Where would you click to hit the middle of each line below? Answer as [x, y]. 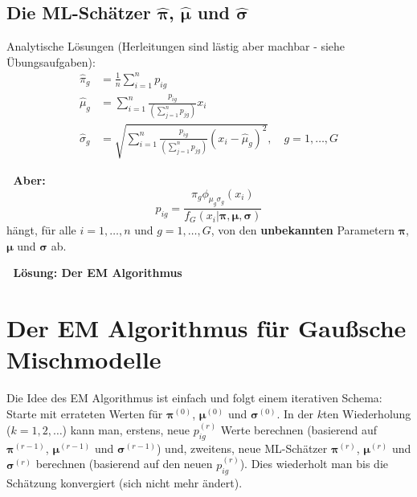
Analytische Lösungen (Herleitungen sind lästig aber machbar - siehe [176, 46]
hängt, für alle [41, 230]
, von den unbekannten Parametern [303, 230]
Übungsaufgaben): [51, 61]
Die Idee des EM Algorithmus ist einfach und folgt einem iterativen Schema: [194, 398]
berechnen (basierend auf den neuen [124, 464]
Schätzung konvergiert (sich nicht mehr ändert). [125, 482]
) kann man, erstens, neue [126, 430]
